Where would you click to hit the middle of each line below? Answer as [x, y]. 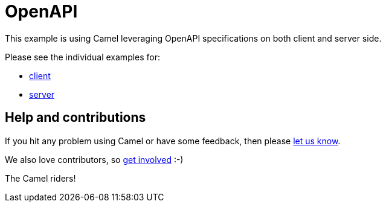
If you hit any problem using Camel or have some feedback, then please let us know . [173, 141]
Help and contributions [76, 118]
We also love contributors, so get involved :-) [94, 159]
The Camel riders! [40, 178]
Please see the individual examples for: [83, 57]
